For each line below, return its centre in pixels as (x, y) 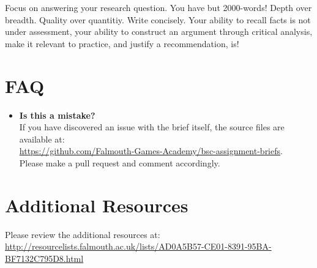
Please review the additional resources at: (83, 234)
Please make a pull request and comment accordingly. (120, 162)
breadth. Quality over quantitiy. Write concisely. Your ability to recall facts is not (158, 19)
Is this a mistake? (57, 115)
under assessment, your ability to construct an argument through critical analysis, (159, 32)
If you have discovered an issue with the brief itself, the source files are (152, 127)
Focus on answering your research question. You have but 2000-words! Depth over (158, 7)
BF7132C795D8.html (44, 258)
